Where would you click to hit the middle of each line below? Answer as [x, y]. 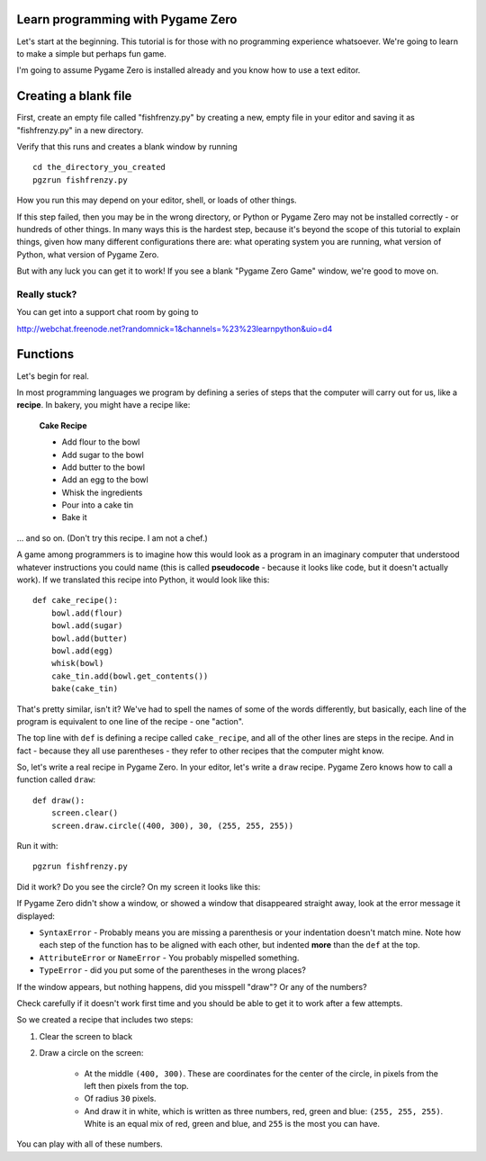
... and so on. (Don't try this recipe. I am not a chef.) [112, 538]
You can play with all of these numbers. [90, 1144]
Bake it [74, 517]
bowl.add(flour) [87, 613]
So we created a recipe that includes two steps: [105, 1020]
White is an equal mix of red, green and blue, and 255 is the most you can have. [232, 1124]
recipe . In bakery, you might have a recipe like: [103, 405]
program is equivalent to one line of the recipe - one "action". [130, 721]
